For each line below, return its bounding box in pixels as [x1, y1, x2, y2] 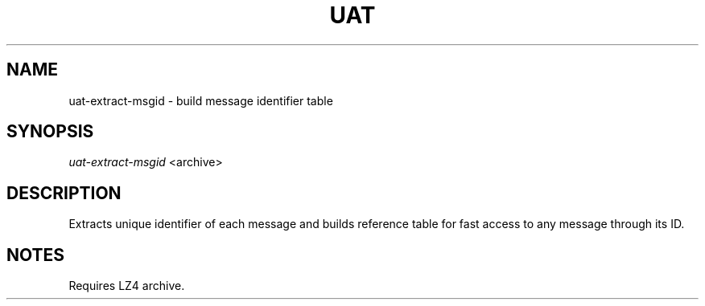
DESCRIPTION [6, 182, 122, 203]
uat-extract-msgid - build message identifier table [68, 93, 333, 108]
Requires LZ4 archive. [68, 279, 185, 293]
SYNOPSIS [6, 121, 94, 142]
